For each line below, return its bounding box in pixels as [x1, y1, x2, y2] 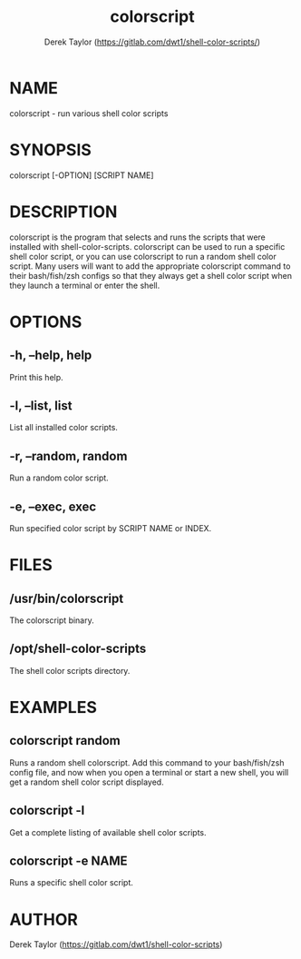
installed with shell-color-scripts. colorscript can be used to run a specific [9, 241, 286, 252]
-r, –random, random [9, 448, 128, 464]
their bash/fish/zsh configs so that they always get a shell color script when [9, 270, 293, 281]
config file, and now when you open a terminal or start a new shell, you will [9, 766, 289, 777]
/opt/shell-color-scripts [9, 641, 147, 657]
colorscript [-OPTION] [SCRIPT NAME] [9, 170, 154, 181]
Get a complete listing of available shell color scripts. [9, 826, 207, 837]
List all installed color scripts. [9, 422, 118, 433]
